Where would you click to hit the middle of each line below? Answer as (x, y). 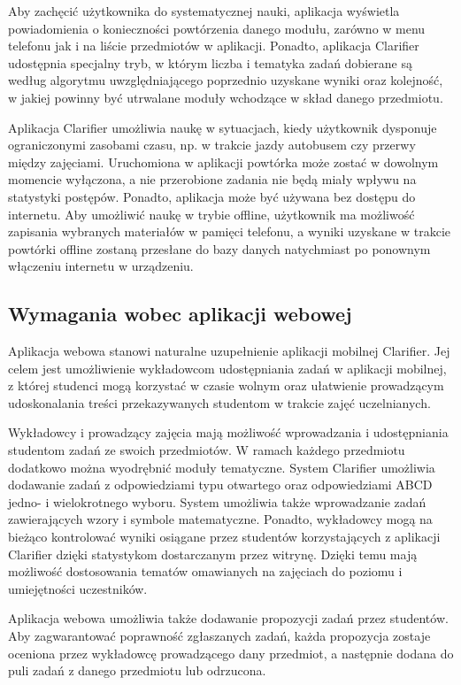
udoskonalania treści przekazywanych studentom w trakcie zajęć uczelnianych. (219, 402)
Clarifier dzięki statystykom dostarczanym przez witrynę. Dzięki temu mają (213, 554)
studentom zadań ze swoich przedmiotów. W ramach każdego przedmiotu (207, 450)
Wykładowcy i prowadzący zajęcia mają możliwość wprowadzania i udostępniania (228, 432)
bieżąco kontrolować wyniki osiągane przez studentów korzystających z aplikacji (224, 537)
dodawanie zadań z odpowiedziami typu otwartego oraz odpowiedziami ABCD (220, 485)
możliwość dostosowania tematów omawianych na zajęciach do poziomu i (205, 571)
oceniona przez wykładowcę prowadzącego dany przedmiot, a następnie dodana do (231, 653)
